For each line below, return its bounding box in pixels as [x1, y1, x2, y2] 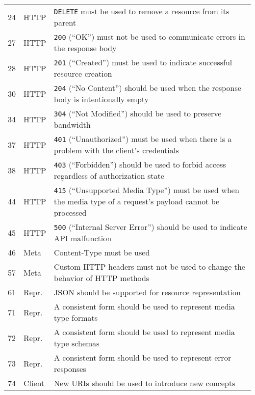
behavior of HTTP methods [54, 272, 150, 283]
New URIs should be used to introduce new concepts [54, 377, 235, 389]
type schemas [54, 338, 100, 349]
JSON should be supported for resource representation [54, 286, 241, 298]
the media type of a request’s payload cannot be [54, 196, 220, 207]
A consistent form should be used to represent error [54, 352, 231, 363]
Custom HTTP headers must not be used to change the [54, 261, 245, 272]
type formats [54, 312, 98, 323]
